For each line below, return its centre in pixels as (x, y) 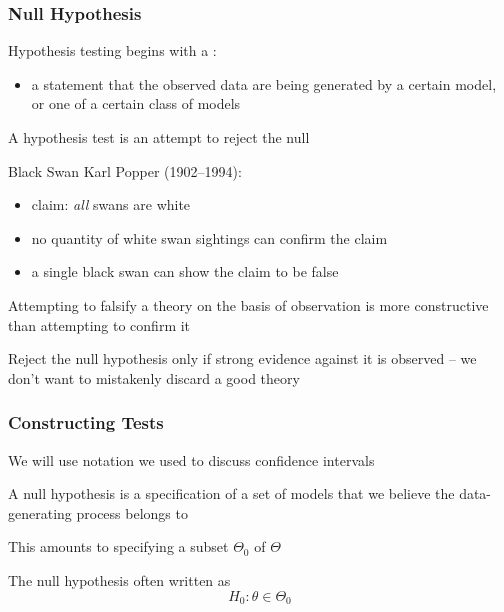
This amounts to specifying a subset (118, 546)
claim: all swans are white (111, 204)
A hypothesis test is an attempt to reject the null (159, 137)
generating (40, 512)
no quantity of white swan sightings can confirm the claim (209, 237)
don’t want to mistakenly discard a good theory (154, 377)
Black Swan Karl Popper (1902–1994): (125, 170)
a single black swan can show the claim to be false (185, 271)
